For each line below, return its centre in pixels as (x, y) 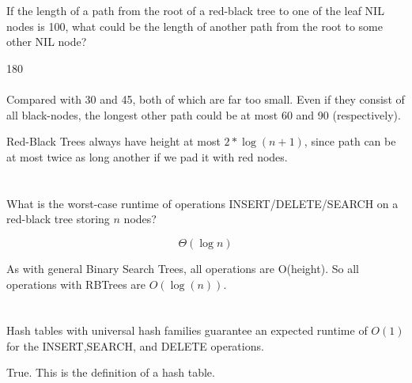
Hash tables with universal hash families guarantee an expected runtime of (187, 330)
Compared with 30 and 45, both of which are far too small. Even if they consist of (206, 99)
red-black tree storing (58, 219)
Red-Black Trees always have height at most (113, 141)
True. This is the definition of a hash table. (111, 372)
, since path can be (350, 141)
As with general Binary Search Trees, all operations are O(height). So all (183, 268)
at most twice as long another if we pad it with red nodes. (147, 156)
